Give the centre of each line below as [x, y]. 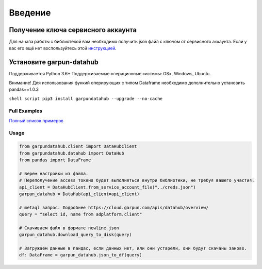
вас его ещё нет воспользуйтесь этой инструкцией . [63, 48]
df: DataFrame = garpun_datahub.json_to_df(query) [81, 255]
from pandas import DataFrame [55, 160]
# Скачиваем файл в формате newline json [69, 228]
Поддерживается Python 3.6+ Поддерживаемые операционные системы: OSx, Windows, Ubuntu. [110, 74]
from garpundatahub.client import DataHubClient [78, 146]
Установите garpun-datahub [54, 62]
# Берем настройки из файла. [54, 173]
